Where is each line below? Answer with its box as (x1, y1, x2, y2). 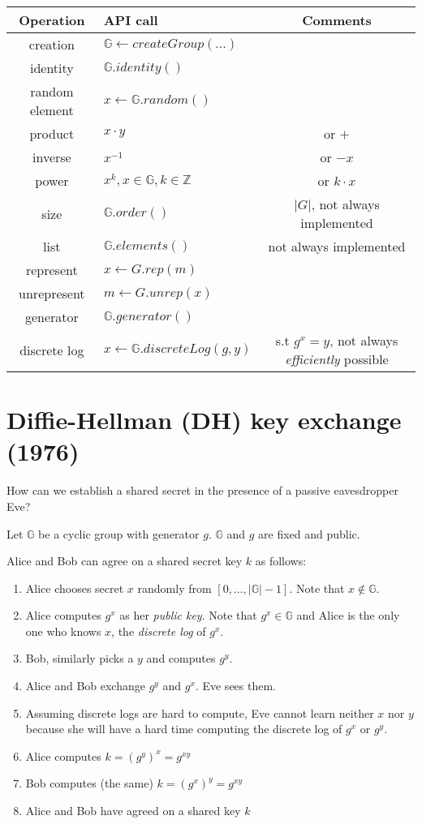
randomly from (137, 579, 212, 596)
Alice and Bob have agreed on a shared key (25, 802, 241, 819)
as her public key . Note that (119, 607, 257, 624)
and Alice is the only (296, 607, 400, 624)
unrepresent (19, 284, 85, 303)
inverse (32, 148, 71, 166)
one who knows (25, 622, 101, 639)
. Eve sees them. (195, 677, 276, 694)
